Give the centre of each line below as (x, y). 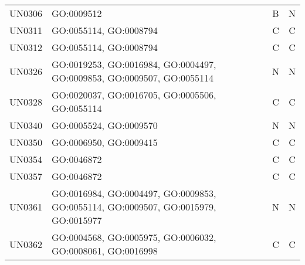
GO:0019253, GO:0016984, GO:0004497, (134, 64)
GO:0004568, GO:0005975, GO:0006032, (134, 237)
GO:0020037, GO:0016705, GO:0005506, (134, 95)
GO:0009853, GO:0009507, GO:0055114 (133, 78)
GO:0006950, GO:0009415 (105, 142)
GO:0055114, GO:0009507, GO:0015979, (134, 207)
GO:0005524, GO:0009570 (105, 125)
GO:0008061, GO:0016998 (105, 251)
